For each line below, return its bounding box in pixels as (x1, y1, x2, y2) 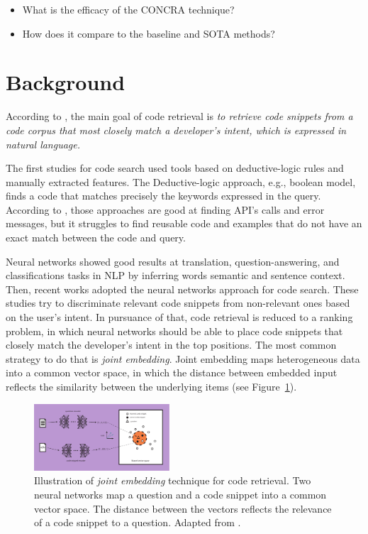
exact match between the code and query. (6, 230, 186, 245)
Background (6, 67, 126, 97)
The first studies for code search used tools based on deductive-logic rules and (6, 160, 344, 175)
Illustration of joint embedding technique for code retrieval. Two (34, 473, 311, 488)
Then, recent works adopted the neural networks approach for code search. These (6, 281, 359, 296)
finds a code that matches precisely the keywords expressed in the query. (6, 188, 321, 203)
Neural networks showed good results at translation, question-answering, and (6, 254, 340, 268)
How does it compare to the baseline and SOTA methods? (22, 26, 275, 40)
